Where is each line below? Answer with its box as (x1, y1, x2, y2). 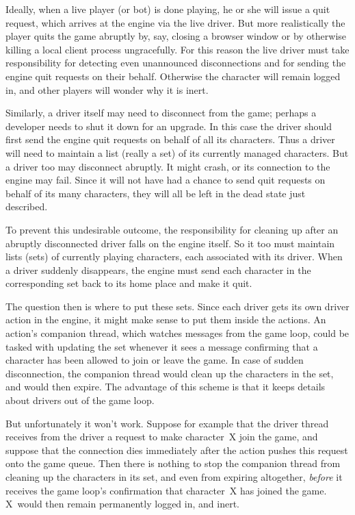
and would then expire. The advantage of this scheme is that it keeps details (5, 379, 326, 394)
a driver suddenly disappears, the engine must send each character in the (5, 262, 311, 277)
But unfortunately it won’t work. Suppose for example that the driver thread (5, 416, 329, 430)
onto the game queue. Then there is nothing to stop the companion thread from (5, 456, 341, 470)
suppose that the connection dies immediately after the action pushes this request (5, 442, 348, 457)
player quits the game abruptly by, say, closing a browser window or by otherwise (5, 29, 347, 43)
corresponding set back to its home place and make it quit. (5, 276, 252, 290)
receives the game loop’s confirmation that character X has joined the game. (5, 483, 327, 497)
